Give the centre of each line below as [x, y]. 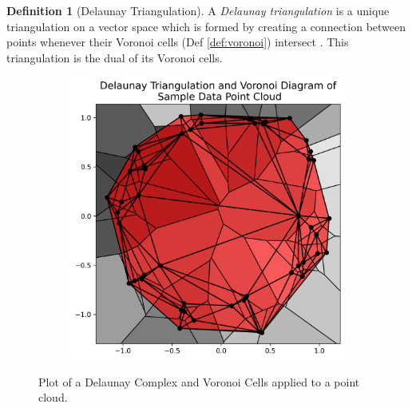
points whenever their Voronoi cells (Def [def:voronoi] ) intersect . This [178, 42]
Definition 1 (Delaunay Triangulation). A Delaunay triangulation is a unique [198, 10]
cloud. [53, 397]
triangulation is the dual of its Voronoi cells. [115, 57]
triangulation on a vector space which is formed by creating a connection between [206, 26]
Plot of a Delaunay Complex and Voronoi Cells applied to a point [199, 381]
